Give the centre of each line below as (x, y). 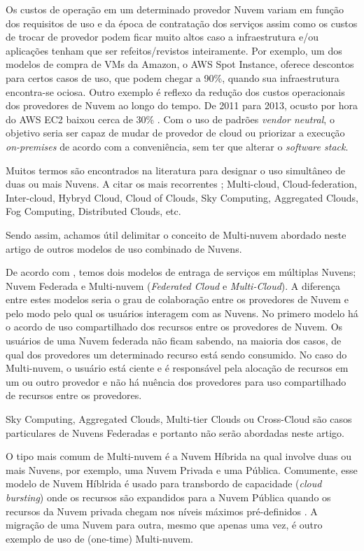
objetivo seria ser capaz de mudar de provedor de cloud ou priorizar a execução (175, 133)
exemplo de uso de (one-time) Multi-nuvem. (100, 538)
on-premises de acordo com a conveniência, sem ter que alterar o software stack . (177, 146)
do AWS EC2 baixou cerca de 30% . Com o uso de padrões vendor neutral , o (170, 119)
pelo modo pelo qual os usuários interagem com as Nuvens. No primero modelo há (182, 313)
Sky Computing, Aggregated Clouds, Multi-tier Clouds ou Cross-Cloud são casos (179, 419)
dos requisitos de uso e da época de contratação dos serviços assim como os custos (182, 23)
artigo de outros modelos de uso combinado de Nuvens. (124, 248)
